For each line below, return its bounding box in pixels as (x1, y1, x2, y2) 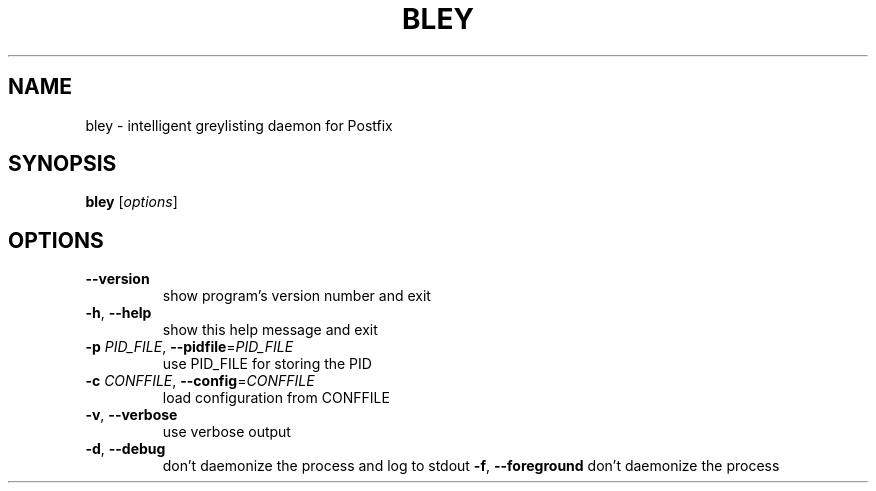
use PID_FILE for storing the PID (162, 355, 372, 373)
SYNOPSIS (8, 151, 117, 177)
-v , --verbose (85, 406, 178, 424)
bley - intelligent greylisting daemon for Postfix (85, 116, 393, 134)
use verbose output (162, 423, 291, 441)
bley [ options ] (85, 193, 178, 211)
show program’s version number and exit (162, 287, 431, 305)
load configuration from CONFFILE (162, 389, 390, 407)
